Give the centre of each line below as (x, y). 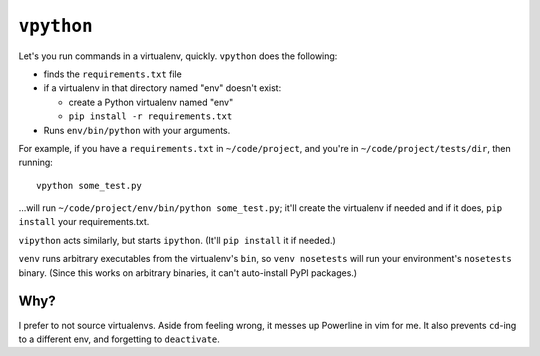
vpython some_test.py (89, 185)
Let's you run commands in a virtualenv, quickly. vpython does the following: (178, 56)
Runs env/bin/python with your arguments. (137, 130)
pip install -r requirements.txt (150, 116)
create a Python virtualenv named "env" (151, 102)
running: (36, 162)
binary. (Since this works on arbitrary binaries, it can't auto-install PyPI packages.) (188, 272)
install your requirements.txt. (84, 222)
